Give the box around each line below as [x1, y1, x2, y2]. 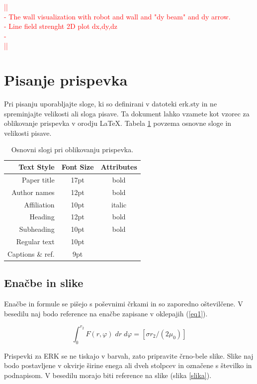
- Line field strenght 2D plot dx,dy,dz [4, 21, 118, 31]
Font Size [61, 162, 94, 172]
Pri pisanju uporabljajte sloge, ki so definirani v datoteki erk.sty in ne [4, 98, 217, 109]
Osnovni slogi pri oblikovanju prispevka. [11, 144, 134, 155]
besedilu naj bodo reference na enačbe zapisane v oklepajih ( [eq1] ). [4, 308, 208, 318]
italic [111, 199, 127, 209]
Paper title [22, 174, 55, 185]
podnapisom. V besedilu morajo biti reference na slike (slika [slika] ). [4, 370, 212, 380]
